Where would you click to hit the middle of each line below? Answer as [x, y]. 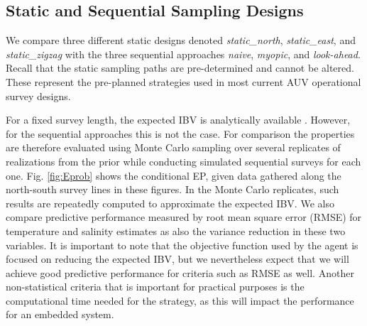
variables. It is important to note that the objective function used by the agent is [182, 245]
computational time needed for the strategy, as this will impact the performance [180, 300]
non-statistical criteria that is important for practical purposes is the [155, 287]
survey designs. [38, 96]
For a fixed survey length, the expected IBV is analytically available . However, [178, 120]
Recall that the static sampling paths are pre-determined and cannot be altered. [180, 68]
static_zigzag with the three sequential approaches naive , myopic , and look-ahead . [183, 54]
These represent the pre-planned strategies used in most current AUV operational [183, 81]
